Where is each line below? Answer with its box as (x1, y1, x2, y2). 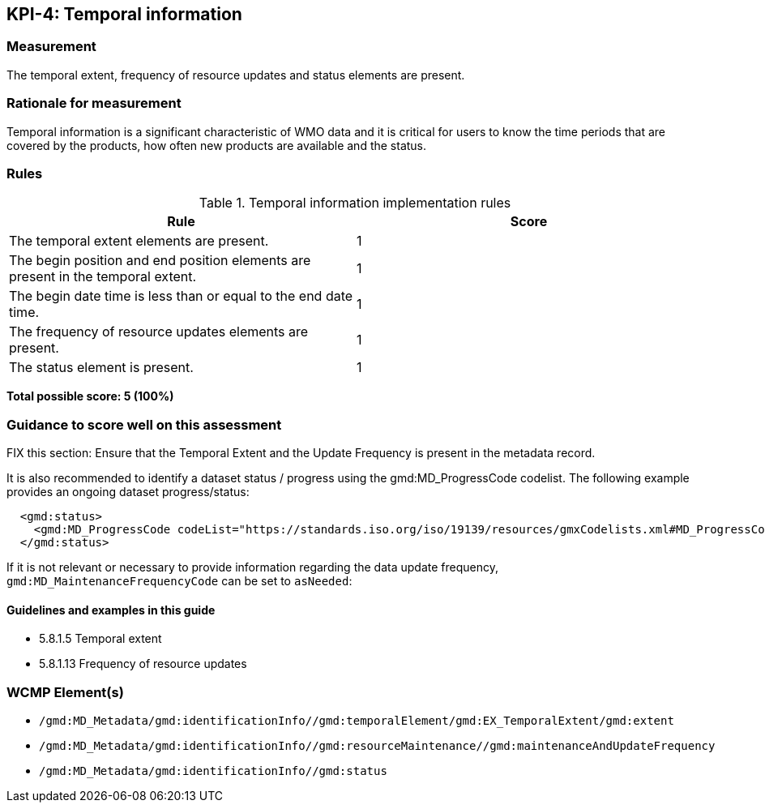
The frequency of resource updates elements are (9, 323, 309, 340)
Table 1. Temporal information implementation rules (199, 195, 511, 212)
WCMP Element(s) (6, 683, 124, 700)
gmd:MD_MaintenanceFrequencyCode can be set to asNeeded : (6, 574, 353, 589)
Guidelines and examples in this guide (6, 602, 216, 617)
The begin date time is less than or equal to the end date (9, 288, 353, 305)
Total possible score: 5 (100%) (6, 389, 174, 404)
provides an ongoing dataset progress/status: (6, 485, 250, 499)
